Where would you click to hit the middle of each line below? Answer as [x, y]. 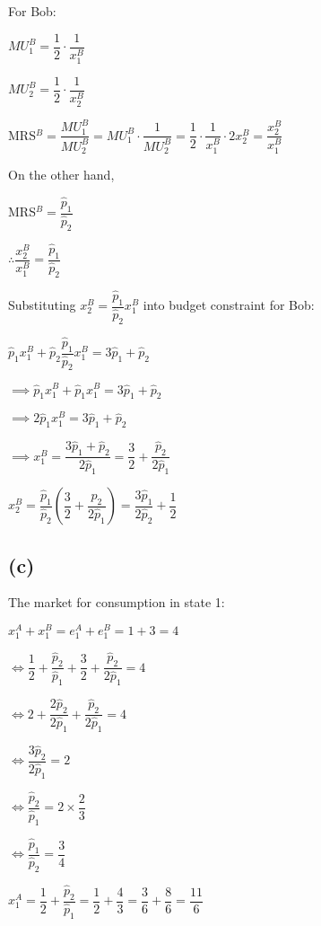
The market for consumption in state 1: [117, 602]
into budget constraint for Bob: [229, 305]
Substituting [42, 305]
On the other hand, [61, 175]
